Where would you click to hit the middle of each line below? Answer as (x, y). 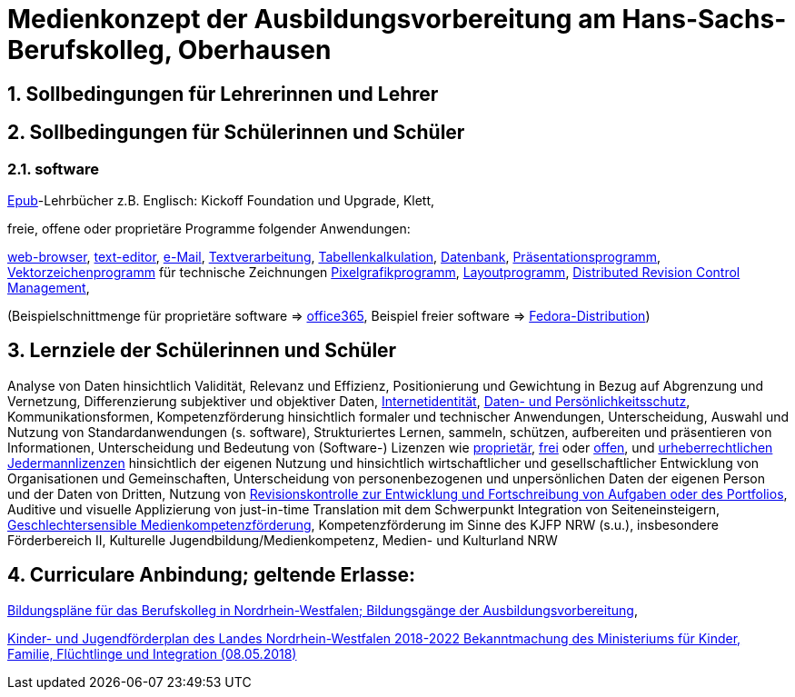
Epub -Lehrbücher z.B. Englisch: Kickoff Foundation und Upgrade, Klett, (221, 200)
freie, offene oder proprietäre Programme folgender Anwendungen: (209, 228)
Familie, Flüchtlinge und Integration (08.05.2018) (152, 653)
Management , (49, 287)
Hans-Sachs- (704, 19)
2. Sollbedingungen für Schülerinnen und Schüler (236, 133)
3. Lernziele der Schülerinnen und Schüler (202, 351)
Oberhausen (254, 50)
